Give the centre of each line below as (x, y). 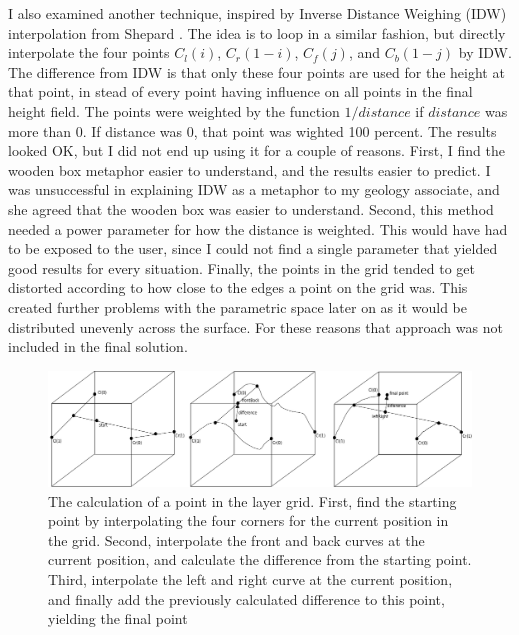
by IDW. (485, 52)
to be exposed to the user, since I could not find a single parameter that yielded (253, 248)
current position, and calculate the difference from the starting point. (260, 559)
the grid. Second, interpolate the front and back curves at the (236, 539)
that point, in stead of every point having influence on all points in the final (240, 91)
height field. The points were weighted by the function (174, 110)
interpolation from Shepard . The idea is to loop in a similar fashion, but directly (257, 32)
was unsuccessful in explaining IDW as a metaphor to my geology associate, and (254, 189)
